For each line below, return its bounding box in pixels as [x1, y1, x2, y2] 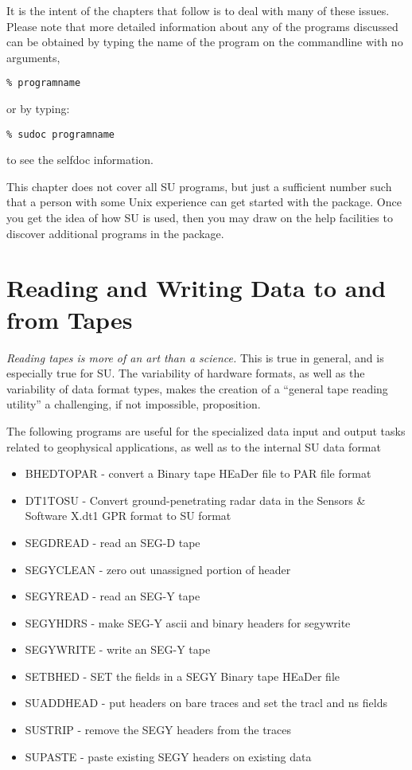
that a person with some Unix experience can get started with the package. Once [6, 193, 402, 210]
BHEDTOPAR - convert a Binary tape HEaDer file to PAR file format [25, 465, 371, 482]
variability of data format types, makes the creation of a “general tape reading [6, 380, 388, 397]
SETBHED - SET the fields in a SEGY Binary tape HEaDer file [25, 667, 340, 684]
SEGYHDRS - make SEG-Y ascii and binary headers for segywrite [25, 614, 351, 631]
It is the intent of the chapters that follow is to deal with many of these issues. [6, 2, 390, 18]
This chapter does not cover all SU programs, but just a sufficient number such [6, 178, 392, 194]
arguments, [6, 49, 60, 65]
